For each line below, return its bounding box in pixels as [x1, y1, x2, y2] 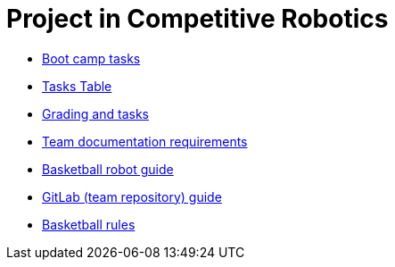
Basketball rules [42, 216, 136, 232]
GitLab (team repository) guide [42, 188, 222, 204]
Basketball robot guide [42, 161, 174, 177]
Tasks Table [42, 78, 112, 94]
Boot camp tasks [42, 50, 141, 66]
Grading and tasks [42, 105, 149, 121]
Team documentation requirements [42, 133, 248, 149]
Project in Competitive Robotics [6, 4, 389, 34]
